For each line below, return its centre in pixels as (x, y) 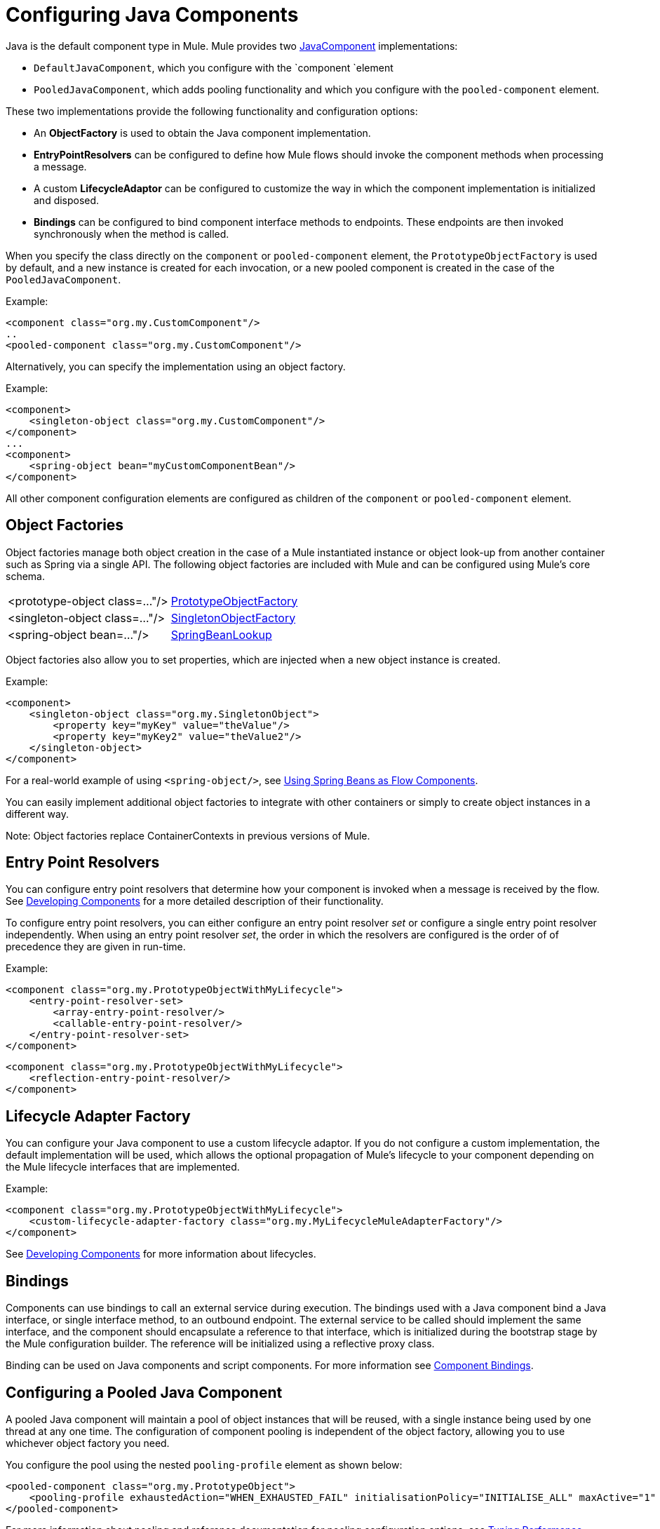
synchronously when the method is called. (132, 234)
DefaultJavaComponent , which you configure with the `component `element (214, 67)
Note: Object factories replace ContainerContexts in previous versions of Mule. (188, 835)
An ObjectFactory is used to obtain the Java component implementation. (202, 133)
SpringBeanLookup (221, 634)
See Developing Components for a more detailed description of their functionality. (195, 901)
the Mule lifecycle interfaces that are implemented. (123, 1167)
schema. (25, 576)
